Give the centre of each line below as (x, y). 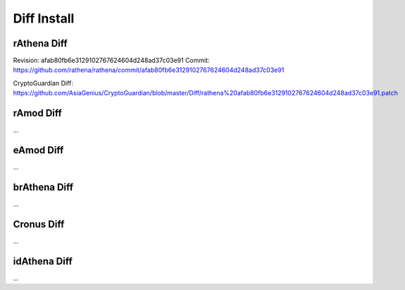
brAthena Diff (43, 187)
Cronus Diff (39, 224)
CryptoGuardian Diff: (43, 83)
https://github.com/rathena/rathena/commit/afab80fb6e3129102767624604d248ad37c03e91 (149, 70)
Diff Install (44, 18)
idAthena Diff (43, 261)
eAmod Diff (38, 150)
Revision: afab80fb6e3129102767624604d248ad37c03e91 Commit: (112, 61)
